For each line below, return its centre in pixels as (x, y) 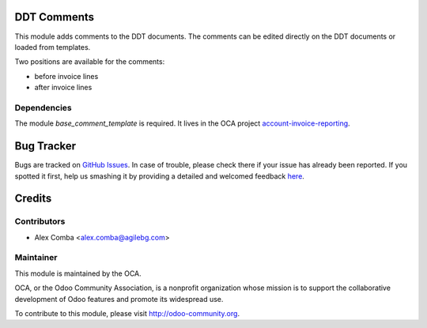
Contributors (40, 221)
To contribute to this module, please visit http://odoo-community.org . (127, 313)
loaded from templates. (53, 47)
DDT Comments (55, 17)
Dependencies (43, 107)
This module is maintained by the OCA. (78, 273)
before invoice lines (66, 76)
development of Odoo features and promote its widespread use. (119, 299)
